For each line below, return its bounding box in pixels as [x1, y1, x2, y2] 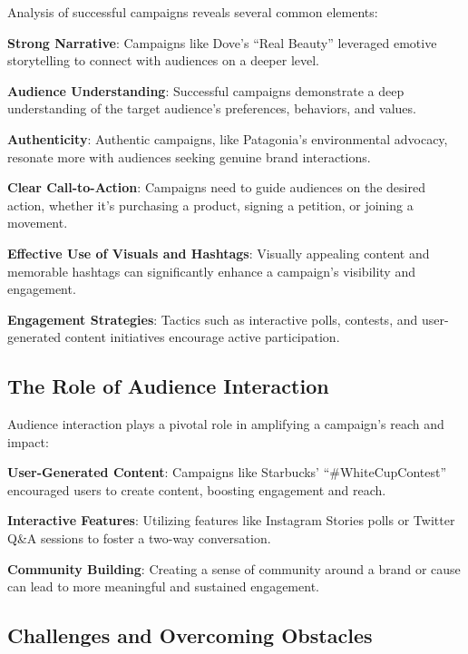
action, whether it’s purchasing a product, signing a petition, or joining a [7, 195, 414, 214]
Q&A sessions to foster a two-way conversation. [7, 529, 271, 548]
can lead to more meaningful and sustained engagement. [7, 577, 319, 596]
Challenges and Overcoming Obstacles [7, 621, 373, 649]
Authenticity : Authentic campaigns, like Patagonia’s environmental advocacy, [7, 129, 448, 148]
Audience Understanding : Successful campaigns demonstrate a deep [7, 81, 405, 100]
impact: [7, 432, 49, 451]
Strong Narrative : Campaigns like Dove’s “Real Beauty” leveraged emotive [7, 33, 437, 52]
